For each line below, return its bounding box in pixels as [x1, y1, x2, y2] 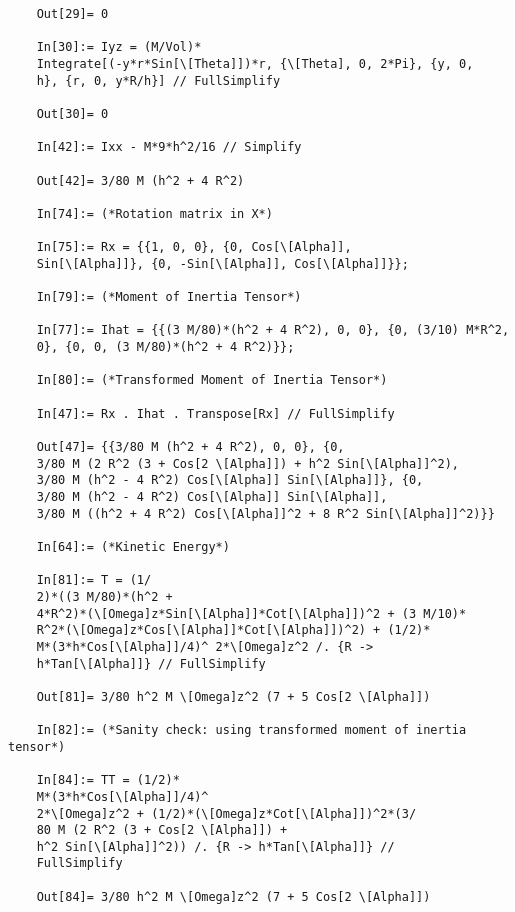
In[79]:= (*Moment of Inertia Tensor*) [36, 290, 302, 305]
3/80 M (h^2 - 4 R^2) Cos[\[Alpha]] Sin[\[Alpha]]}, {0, [36, 473, 424, 488]
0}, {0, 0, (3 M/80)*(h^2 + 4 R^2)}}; [36, 340, 295, 355]
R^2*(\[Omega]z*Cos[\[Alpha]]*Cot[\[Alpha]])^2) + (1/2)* [36, 623, 431, 638]
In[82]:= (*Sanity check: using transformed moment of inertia [36, 723, 467, 738]
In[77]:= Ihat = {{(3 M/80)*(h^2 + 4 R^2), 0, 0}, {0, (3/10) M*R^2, [36, 323, 510, 338]
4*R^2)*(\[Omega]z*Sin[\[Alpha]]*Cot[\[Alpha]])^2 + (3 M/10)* [36, 606, 467, 621]
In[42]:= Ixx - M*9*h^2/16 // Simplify [36, 140, 302, 155]
